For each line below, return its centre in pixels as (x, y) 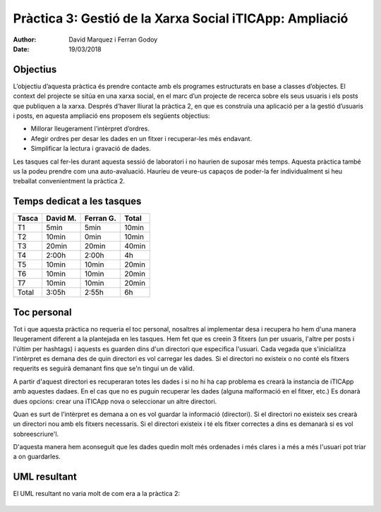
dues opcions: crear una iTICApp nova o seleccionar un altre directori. (115, 401)
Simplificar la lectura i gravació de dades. (91, 149)
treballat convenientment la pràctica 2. (69, 181)
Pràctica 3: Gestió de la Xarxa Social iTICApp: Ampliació (181, 18)
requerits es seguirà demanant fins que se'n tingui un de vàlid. (104, 368)
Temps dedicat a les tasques (77, 201)
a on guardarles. (37, 457)
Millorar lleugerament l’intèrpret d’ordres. (90, 129)
